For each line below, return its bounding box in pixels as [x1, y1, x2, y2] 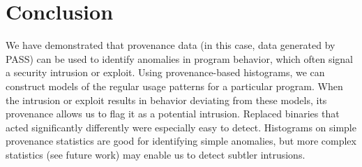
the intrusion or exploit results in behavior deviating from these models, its [6, 92, 327, 107]
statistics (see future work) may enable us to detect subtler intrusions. [6, 147, 306, 161]
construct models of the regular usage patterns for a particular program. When [6, 78, 343, 93]
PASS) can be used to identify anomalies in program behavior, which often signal [6, 51, 353, 66]
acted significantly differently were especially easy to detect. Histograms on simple [6, 119, 356, 134]
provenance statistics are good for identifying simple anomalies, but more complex [6, 133, 356, 148]
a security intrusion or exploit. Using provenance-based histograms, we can [6, 65, 325, 80]
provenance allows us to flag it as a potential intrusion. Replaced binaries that [6, 106, 340, 121]
